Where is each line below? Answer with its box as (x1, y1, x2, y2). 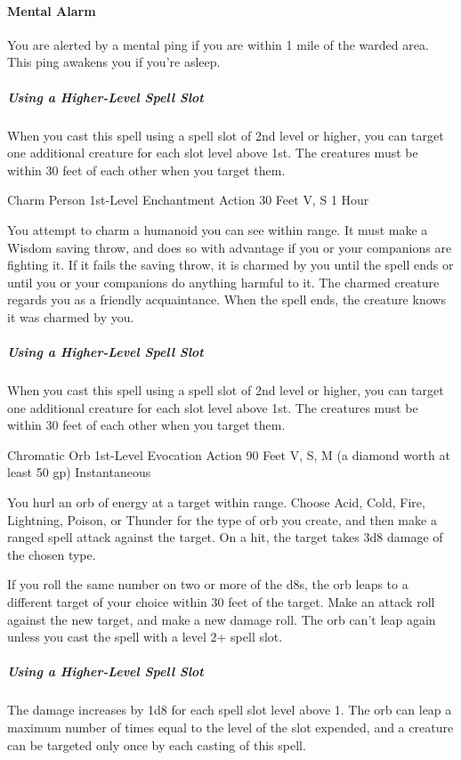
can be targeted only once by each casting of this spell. (7, 735, 306, 754)
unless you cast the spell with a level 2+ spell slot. (7, 627, 283, 646)
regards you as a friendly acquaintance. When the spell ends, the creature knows (7, 290, 446, 309)
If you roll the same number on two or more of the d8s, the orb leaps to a (7, 575, 408, 594)
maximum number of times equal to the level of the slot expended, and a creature (7, 717, 454, 736)
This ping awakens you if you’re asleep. (7, 53, 221, 71)
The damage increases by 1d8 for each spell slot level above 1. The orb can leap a (7, 700, 452, 719)
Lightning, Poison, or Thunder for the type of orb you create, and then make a (7, 510, 437, 529)
